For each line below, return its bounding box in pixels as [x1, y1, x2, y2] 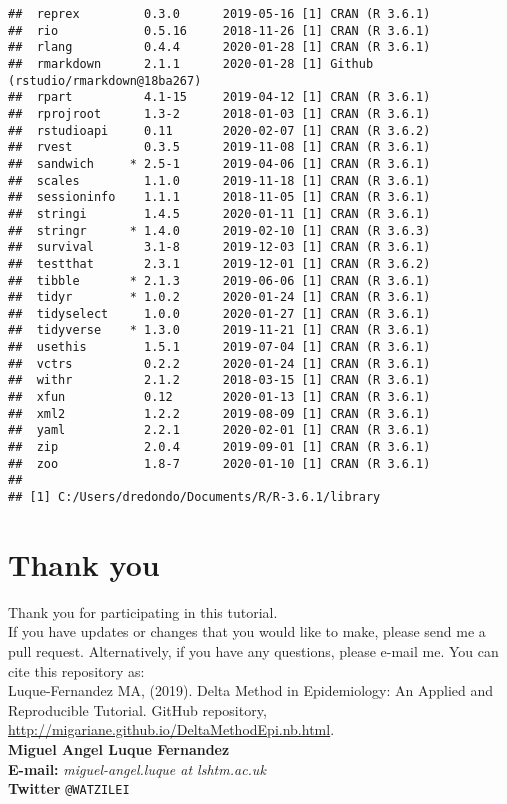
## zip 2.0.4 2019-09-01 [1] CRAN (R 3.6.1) [8, 440, 431, 455]
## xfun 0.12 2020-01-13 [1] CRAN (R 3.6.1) [8, 390, 431, 405]
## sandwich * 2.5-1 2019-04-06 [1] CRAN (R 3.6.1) [8, 156, 431, 171]
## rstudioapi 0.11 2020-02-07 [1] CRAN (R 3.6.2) [8, 123, 431, 138]
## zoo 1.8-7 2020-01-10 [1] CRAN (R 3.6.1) [8, 456, 431, 471]
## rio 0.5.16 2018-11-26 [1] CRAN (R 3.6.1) [8, 23, 431, 38]
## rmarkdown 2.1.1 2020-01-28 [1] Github [8, 56, 374, 71]
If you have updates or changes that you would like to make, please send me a [8, 621, 486, 642]
